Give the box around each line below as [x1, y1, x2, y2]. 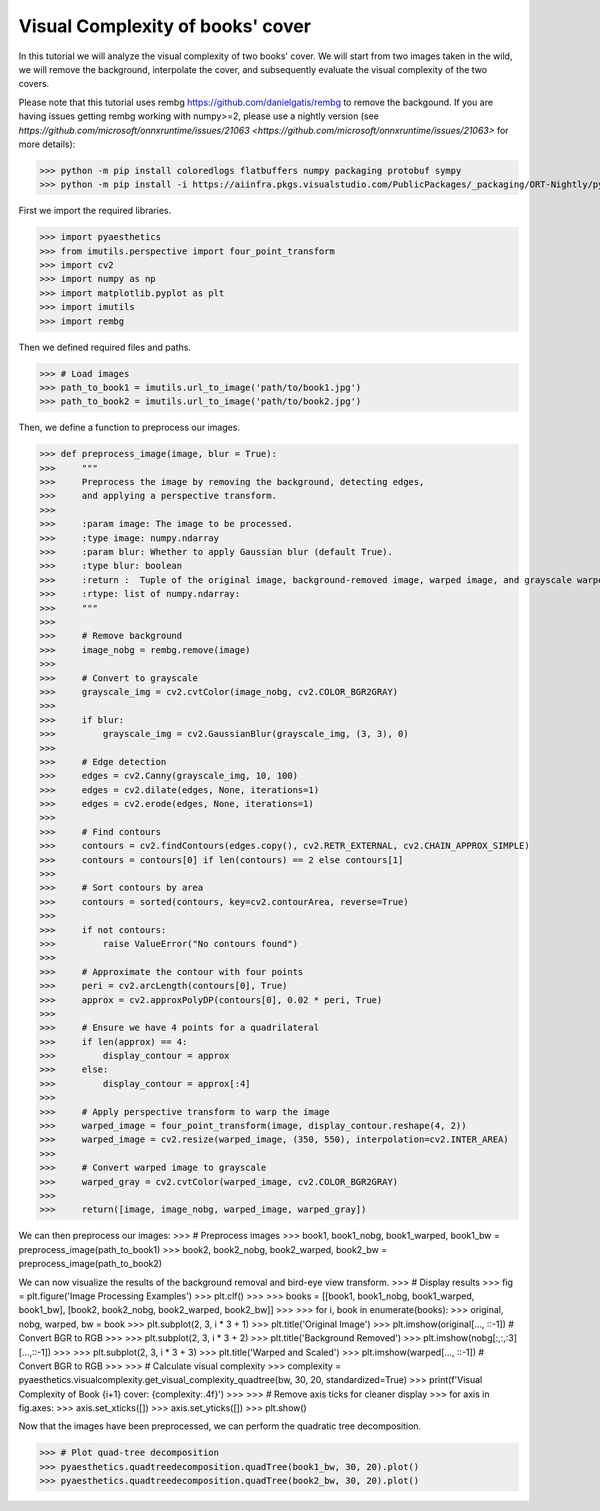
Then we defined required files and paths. [18, 341, 192, 353]
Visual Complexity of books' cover [18, 15, 312, 37]
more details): [18, 138, 76, 150]
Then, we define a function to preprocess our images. [18, 421, 240, 434]
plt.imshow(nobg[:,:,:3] [423, 1332, 517, 1344]
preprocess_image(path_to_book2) [18, 1258, 163, 1270]
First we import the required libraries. [18, 205, 172, 217]
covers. [18, 78, 50, 90]
